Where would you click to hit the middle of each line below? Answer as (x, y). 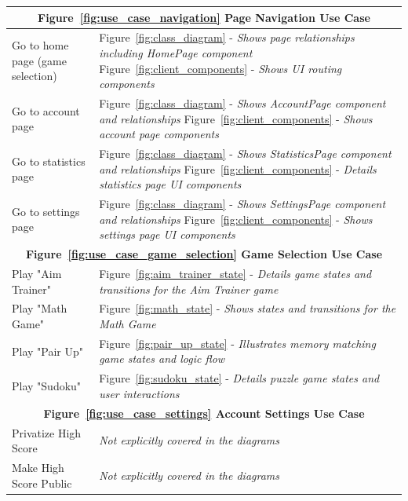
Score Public (42, 483)
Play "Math (40, 308)
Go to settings (46, 211)
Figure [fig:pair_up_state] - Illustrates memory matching (237, 343)
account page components (159, 134)
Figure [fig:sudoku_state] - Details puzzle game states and (239, 378)
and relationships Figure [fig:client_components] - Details (238, 168)
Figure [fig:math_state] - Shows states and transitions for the (248, 308)
